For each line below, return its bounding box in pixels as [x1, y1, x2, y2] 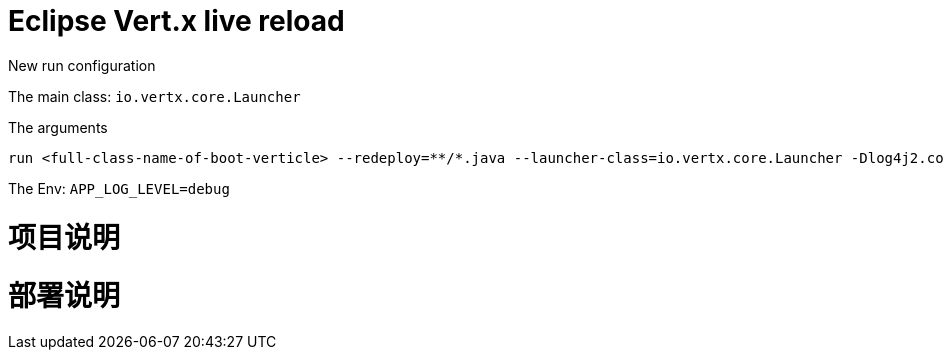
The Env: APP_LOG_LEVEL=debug [8, 179, 230, 197]
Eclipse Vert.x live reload [8, 4, 345, 38]
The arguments [8, 118, 108, 136]
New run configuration [8, 56, 156, 74]
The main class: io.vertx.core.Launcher [8, 87, 301, 105]
